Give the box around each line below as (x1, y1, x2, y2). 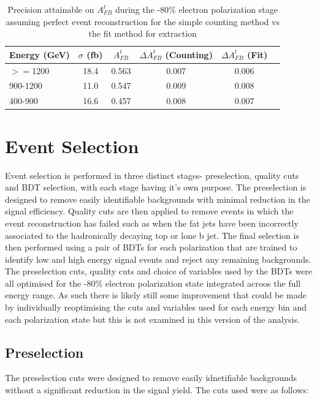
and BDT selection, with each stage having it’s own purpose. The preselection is (5, 181, 307, 194)
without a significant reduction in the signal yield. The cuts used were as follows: (5, 383, 309, 396)
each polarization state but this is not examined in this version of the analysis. (5, 312, 300, 325)
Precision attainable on (7, 3, 94, 15)
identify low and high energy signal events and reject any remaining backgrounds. (5, 252, 311, 265)
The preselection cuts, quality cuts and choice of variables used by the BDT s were (5, 265, 313, 277)
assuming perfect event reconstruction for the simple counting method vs (6, 15, 280, 28)
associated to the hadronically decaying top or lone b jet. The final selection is (5, 228, 299, 241)
